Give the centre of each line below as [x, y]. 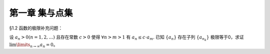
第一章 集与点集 [41, 13]
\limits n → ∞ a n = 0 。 [37, 45]
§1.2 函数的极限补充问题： [36, 28]
